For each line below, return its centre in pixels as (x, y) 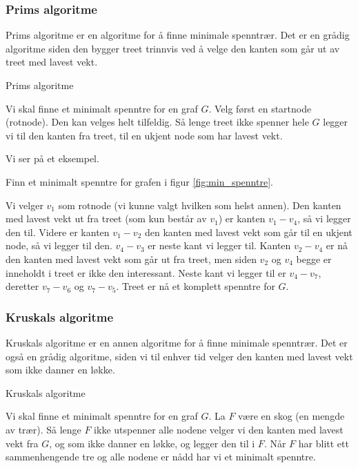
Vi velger (24, 205)
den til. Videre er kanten (58, 232)
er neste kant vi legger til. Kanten (219, 245)
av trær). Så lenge (43, 429)
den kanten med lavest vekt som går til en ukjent (249, 232)
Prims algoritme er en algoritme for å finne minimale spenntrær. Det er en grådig (178, 35)
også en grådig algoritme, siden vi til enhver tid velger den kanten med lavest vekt (179, 356)
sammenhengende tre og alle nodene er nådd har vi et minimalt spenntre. (161, 457)
